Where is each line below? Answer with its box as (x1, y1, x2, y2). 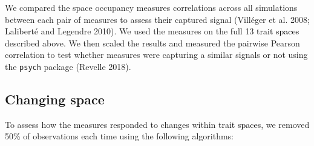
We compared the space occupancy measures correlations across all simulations (5, 1, 298, 13)
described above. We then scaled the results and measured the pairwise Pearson (5, 36, 300, 49)
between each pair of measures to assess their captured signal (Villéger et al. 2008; (5, 13, 310, 25)
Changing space (5, 90, 105, 109)
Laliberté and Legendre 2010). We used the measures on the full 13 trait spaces (5, 25, 299, 37)
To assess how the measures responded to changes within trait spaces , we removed (5, 118, 310, 130)
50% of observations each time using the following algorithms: (5, 130, 234, 142)
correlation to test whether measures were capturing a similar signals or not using (5, 48, 308, 61)
